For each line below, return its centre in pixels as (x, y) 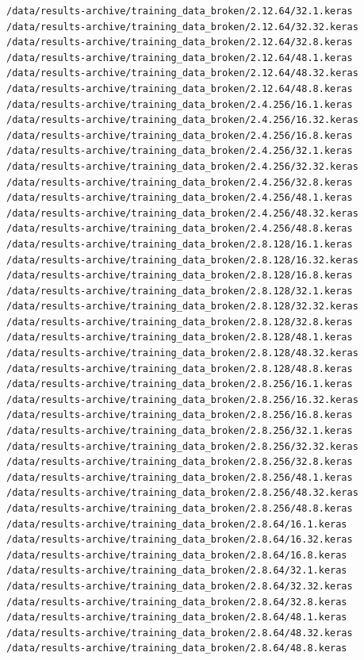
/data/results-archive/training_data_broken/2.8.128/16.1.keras (180, 244)
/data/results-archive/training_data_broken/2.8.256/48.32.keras (182, 493)
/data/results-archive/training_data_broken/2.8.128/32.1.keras (180, 291)
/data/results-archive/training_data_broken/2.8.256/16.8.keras (180, 415)
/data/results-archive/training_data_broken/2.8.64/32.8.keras (177, 602)
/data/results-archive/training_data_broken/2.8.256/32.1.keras (180, 431)
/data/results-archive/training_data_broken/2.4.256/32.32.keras (182, 166)
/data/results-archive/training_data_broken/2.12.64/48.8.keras (180, 88)
